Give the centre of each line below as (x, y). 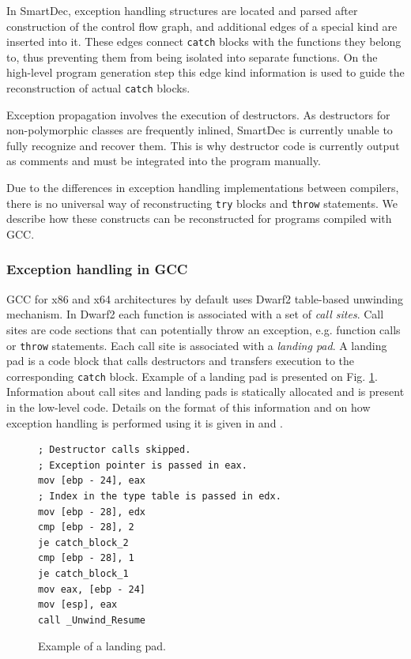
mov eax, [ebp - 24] (92, 589)
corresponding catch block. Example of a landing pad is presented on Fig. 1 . (192, 376)
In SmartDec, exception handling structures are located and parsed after (182, 10)
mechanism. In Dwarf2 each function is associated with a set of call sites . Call (195, 314)
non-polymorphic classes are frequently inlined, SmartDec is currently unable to (200, 130)
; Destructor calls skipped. (115, 450)
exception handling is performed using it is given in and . (145, 422)
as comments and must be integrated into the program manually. (164, 161)
